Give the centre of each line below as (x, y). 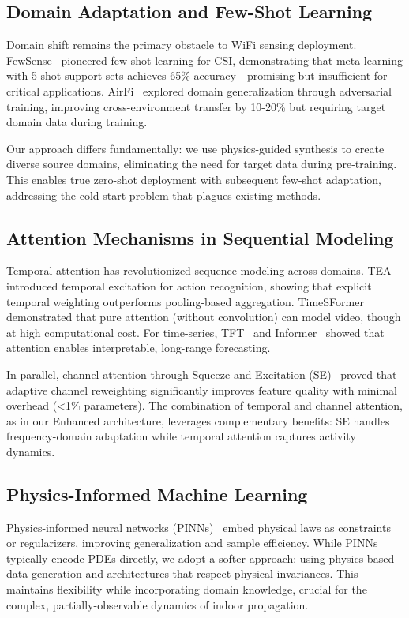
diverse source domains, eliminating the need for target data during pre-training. (202, 164)
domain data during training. (77, 122)
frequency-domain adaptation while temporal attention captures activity (181, 436)
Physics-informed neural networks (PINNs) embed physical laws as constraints (199, 527)
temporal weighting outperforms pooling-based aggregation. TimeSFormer (185, 301)
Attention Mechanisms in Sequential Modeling (200, 237)
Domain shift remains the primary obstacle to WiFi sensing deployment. (182, 45)
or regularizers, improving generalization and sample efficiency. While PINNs (192, 543)
